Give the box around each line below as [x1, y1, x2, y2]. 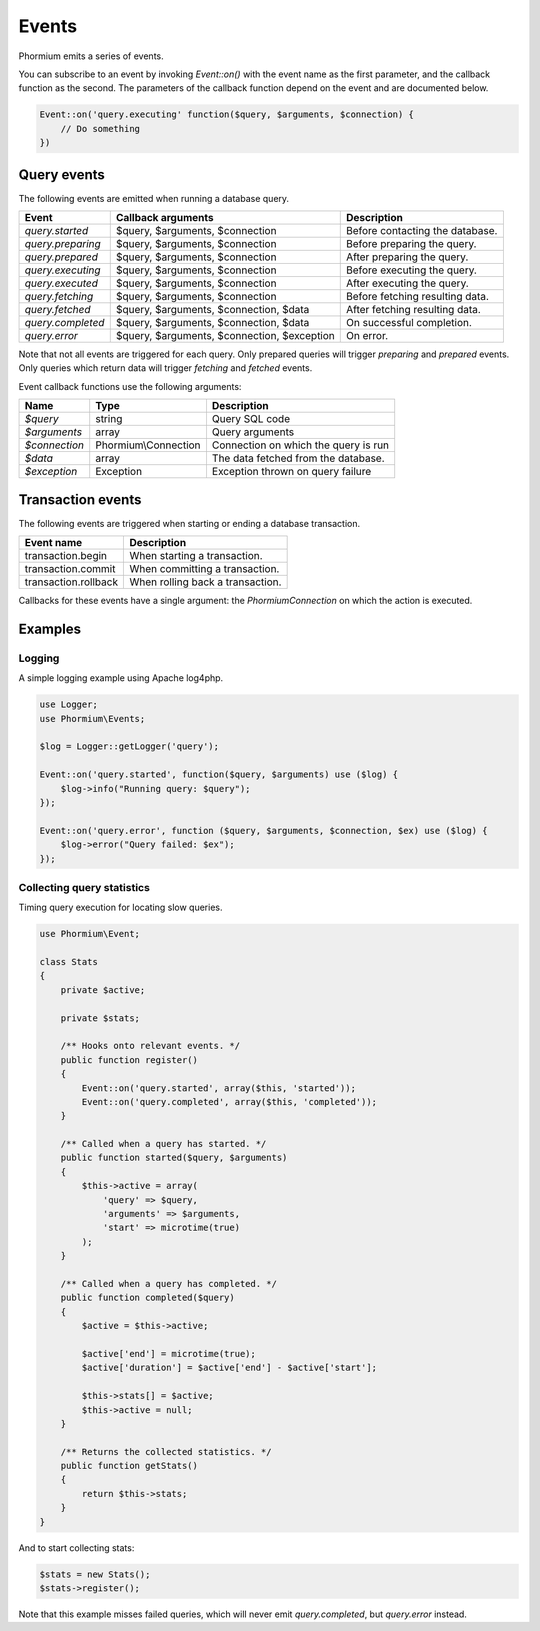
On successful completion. [346, 315, 472, 329]
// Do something [60, 123, 140, 134]
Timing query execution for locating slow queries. [18, 901, 224, 914]
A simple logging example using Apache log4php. [18, 672, 224, 684]
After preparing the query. [346, 250, 469, 264]
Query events [18, 166, 105, 183]
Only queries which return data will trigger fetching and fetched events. [18, 362, 313, 374]
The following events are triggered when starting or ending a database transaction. [18, 517, 361, 529]
